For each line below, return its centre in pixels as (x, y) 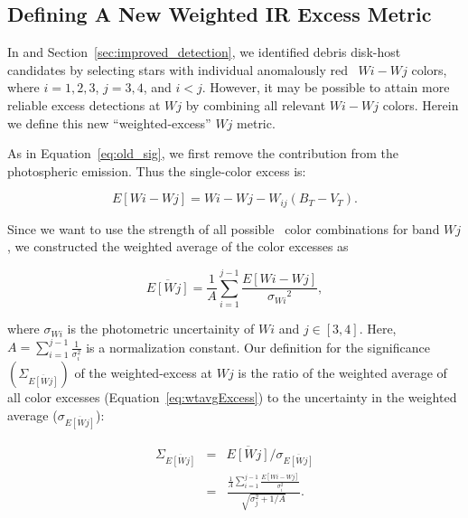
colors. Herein (421, 104)
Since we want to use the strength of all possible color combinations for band (224, 228)
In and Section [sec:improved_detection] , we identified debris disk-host (204, 52)
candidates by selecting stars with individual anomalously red (178, 69)
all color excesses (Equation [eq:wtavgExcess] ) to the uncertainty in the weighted (232, 397)
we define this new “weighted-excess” (109, 122)
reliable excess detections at (84, 104)
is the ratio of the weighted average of (342, 373)
